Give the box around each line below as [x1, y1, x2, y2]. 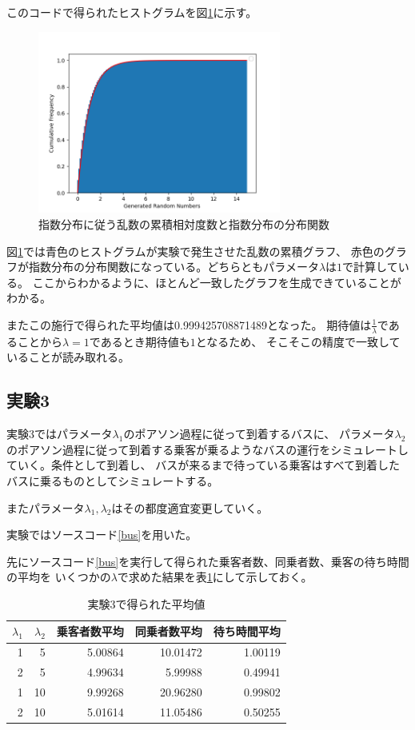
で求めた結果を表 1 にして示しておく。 [117, 568, 313, 585]
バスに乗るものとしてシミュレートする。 [6, 472, 219, 489]
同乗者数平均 [134, 623, 202, 640]
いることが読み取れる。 [6, 349, 130, 365]
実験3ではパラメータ [6, 425, 113, 442]
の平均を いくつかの [6, 568, 111, 585]
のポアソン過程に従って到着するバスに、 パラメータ [123, 425, 395, 442]
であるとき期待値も [89, 333, 190, 349]
